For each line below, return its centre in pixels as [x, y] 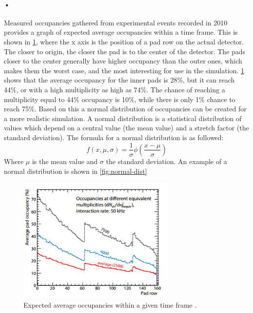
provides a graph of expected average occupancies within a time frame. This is [121, 32]
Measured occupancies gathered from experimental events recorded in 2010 [116, 22]
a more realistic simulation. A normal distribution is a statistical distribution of [123, 118]
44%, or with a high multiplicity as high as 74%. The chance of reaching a [115, 89]
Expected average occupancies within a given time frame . [110, 304]
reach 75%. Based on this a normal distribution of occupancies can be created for [125, 109]
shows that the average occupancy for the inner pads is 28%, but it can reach [119, 80]
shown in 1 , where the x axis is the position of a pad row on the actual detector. [124, 41]
